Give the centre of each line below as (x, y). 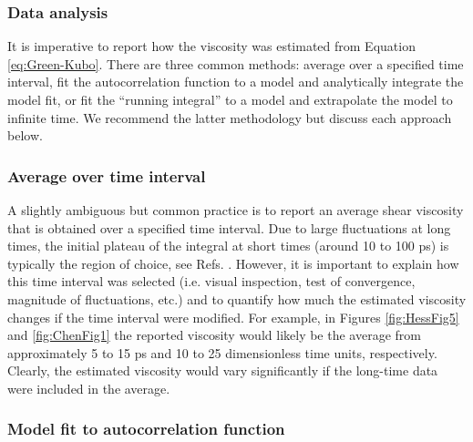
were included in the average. (89, 388)
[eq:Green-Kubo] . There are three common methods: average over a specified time (236, 63)
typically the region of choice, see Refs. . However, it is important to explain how (233, 263)
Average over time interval (107, 175)
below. (25, 135)
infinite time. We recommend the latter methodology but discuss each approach (230, 117)
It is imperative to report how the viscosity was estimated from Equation (211, 46)
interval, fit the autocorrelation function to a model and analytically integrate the (236, 82)
